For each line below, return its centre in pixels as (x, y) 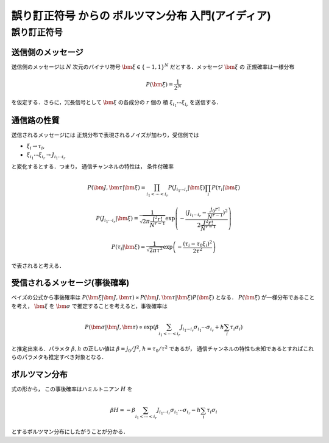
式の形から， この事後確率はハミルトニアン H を (72, 389)
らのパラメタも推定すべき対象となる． (59, 357)
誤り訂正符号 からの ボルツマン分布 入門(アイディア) (141, 16)
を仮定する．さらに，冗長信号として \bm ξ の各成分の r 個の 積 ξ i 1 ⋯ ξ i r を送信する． (117, 103)
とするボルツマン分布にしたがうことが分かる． (70, 431)
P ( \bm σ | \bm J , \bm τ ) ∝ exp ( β (122, 327)
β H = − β (123, 410)
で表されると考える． (38, 265)
